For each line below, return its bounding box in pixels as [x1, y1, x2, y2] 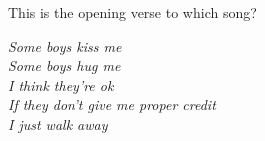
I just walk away [8, 113, 108, 134]
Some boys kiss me [8, 35, 122, 56]
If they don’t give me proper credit [8, 94, 216, 115]
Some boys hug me [8, 55, 121, 76]
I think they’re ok [8, 74, 114, 95]
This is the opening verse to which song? [8, 2, 257, 22]
